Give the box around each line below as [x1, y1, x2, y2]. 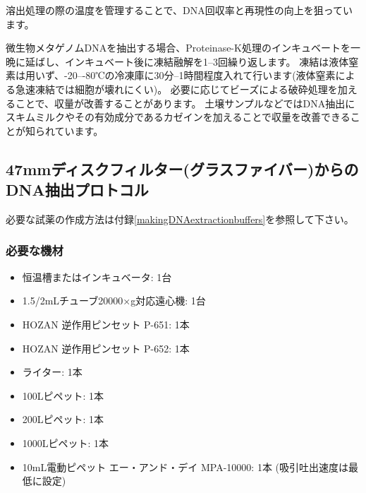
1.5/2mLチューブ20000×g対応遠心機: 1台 [22, 293, 206, 308]
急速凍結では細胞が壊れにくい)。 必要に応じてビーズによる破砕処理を [15, 81, 338, 96]
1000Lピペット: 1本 [22, 435, 109, 450]
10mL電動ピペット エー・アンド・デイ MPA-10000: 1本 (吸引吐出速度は [22, 459, 349, 474]
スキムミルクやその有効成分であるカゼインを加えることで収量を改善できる [6, 109, 350, 124]
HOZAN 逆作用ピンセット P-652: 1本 [22, 340, 190, 355]
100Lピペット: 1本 [22, 388, 104, 403]
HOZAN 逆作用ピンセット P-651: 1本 [22, 316, 190, 331]
